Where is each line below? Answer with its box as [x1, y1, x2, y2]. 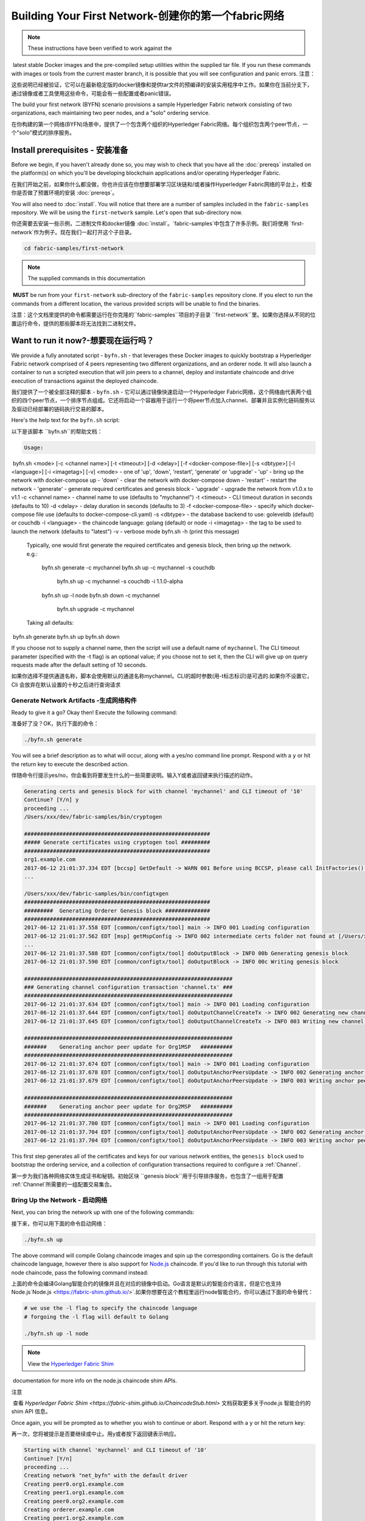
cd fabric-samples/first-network [24, 245, 124, 252]
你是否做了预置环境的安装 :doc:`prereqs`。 [11, 189, 118, 197]
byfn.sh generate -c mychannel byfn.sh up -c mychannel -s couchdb [41, 563, 215, 571]
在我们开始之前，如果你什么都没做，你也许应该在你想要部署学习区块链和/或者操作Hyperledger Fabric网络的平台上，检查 [11, 180, 313, 188]
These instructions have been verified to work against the [27, 44, 173, 52]
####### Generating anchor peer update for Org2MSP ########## [24, 1103, 233, 1110]
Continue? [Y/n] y [24, 796, 79, 803]
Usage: [24, 444, 44, 451]
